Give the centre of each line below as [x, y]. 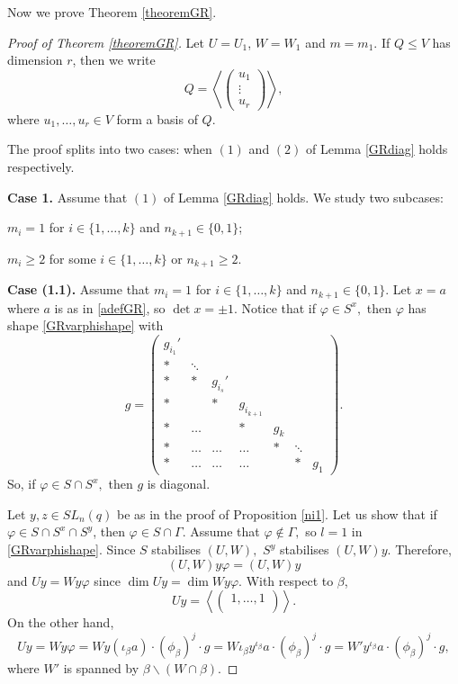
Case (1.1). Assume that [79, 289]
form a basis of [157, 118]
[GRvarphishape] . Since [72, 549]
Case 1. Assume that [67, 197]
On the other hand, [61, 622]
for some [72, 258]
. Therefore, [419, 549]
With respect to [290, 580]
